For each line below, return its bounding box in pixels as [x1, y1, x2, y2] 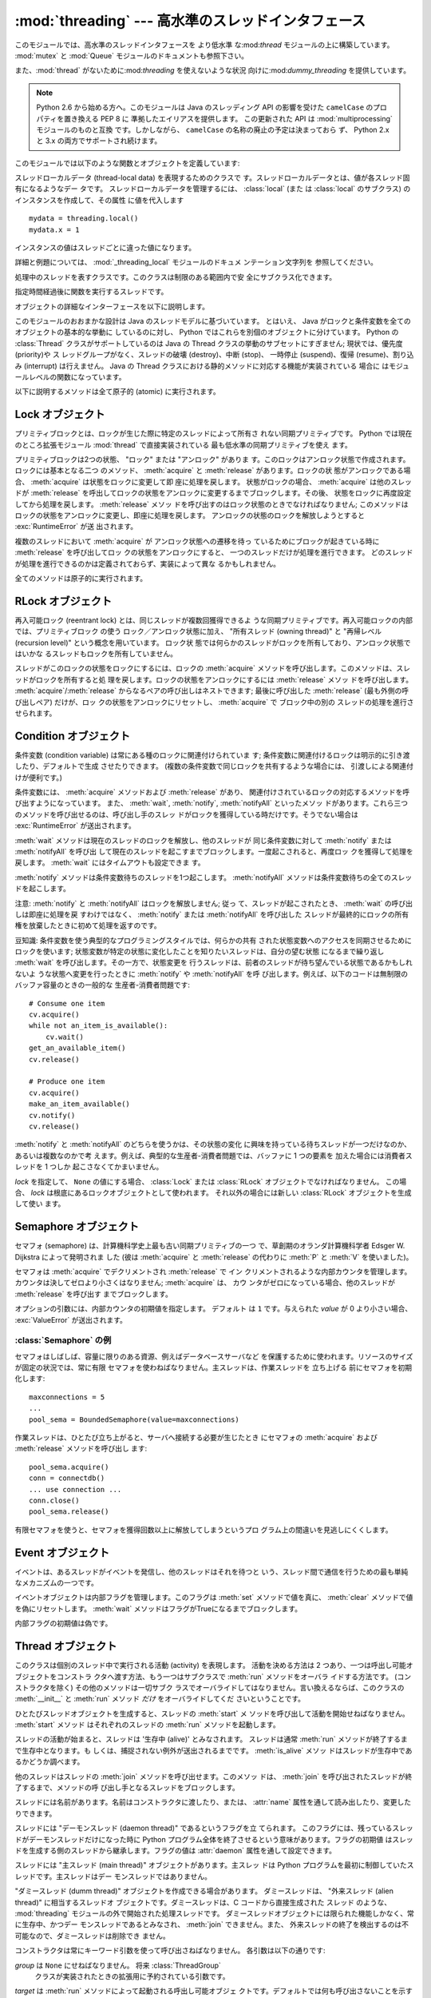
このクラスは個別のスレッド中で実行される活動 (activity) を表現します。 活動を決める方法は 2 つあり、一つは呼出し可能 [14, 1661, 407, 1670]
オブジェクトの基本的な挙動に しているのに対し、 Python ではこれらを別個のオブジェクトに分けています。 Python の [14, 328, 399, 337]
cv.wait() [45, 1032, 84, 1041]
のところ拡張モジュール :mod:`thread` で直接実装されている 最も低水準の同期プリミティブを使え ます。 [14, 440, 353, 449]
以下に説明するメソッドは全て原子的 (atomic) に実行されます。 [14, 387, 221, 396]
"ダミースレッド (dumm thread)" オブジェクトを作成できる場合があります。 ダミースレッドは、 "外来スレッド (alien [14, 1886, 394, 1896]
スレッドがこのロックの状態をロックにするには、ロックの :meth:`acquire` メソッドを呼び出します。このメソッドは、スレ [14, 663, 411, 673]
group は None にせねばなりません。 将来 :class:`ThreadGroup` [14, 1960, 221, 1970]
